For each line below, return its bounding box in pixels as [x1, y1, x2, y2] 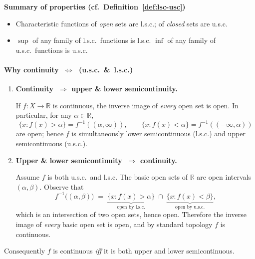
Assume [15, 172, 39, 182]
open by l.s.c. [117, 204, 145, 210]
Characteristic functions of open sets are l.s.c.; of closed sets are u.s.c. [15, 18, 228, 28]
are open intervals [197, 172, 251, 182]
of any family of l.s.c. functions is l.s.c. [32, 35, 151, 45]
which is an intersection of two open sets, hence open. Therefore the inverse [15, 209, 247, 220]
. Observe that [39, 181, 84, 192]
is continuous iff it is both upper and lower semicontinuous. [53, 246, 235, 256]
